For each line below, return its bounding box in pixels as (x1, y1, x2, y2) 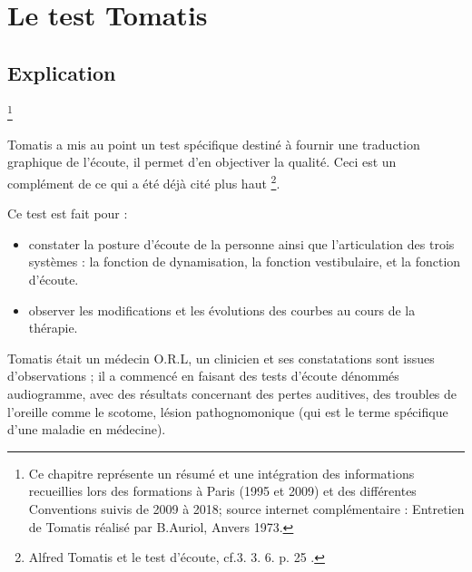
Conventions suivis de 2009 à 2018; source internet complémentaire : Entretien (28, 499, 465, 518)
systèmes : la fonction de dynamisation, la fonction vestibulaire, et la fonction (28, 252, 461, 271)
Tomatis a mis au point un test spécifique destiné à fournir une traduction (7, 134, 420, 153)
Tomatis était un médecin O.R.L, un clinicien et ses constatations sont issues (7, 348, 435, 367)
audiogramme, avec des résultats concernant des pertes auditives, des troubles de (7, 384, 457, 403)
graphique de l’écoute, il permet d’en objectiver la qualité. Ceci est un (7, 152, 397, 171)
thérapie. (28, 318, 78, 337)
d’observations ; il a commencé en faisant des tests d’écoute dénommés (7, 366, 399, 385)
